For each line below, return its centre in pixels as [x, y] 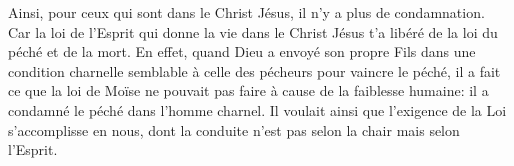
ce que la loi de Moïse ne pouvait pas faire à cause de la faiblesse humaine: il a [248, 90]
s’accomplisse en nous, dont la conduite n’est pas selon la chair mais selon [234, 129]
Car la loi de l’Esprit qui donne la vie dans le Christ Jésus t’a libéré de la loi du [253, 31]
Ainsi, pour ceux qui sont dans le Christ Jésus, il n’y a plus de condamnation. [246, 12]
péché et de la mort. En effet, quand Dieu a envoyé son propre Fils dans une [242, 51]
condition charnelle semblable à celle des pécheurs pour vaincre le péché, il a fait [254, 70]
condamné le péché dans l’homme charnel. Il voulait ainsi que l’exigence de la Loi [257, 109]
